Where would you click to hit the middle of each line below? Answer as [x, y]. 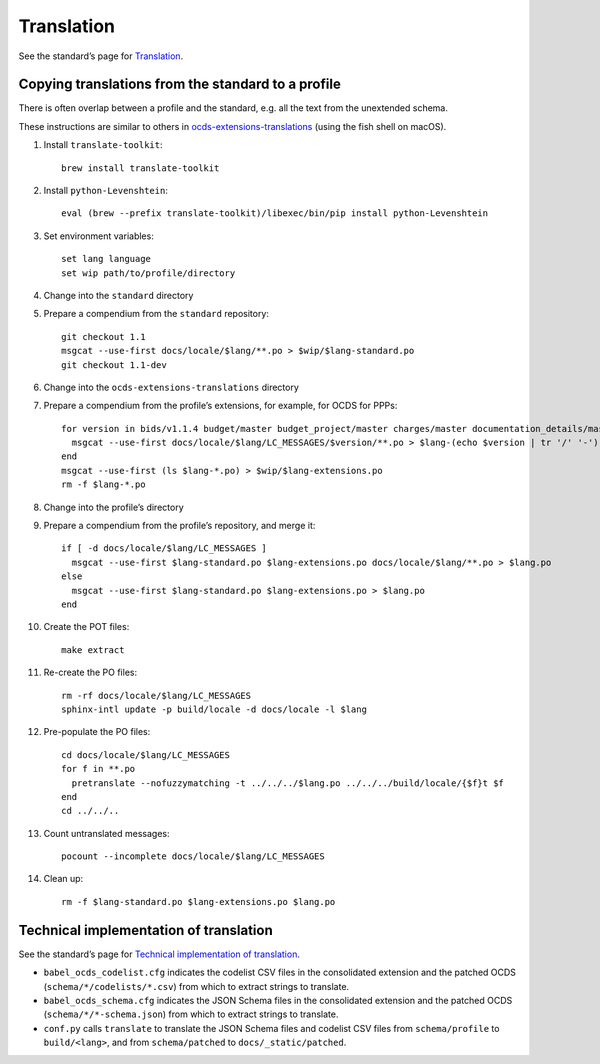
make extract [93, 649]
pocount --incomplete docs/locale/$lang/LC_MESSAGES [193, 856]
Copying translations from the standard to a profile [180, 84]
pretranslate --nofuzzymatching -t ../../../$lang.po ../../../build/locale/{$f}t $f [288, 783]
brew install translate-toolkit [140, 168]
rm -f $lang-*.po [103, 484]
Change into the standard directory [118, 295]
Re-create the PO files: [90, 672]
